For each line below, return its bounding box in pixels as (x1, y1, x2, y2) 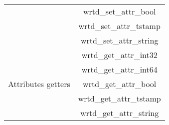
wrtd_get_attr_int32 (81, 49, 158, 60)
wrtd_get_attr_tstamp (78, 92, 161, 104)
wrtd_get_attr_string (80, 107, 159, 118)
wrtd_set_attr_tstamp (78, 20, 161, 31)
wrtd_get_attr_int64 (81, 63, 158, 75)
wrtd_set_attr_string (80, 34, 159, 46)
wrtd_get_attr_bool (83, 78, 157, 89)
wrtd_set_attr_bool (83, 5, 156, 17)
